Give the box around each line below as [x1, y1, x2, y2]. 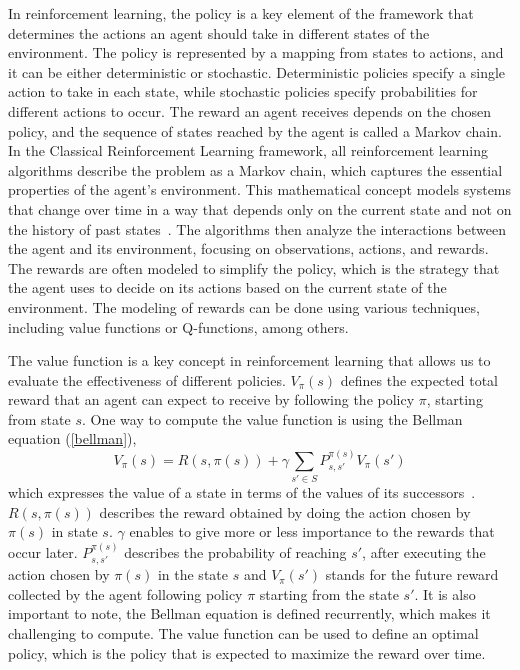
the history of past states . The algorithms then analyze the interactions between [8, 218, 506, 239]
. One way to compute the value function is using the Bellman [81, 408, 463, 429]
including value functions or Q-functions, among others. [8, 316, 349, 337]
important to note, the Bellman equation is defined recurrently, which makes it [8, 603, 491, 624]
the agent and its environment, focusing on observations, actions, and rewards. [8, 238, 489, 259]
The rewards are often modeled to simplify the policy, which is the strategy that [8, 257, 500, 278]
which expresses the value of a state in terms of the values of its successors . [8, 482, 476, 503]
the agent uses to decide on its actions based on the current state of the [8, 277, 447, 298]
